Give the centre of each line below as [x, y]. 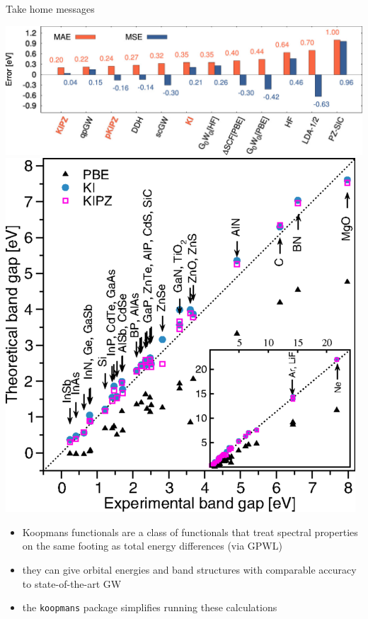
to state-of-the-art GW [72, 583]
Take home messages [50, 8]
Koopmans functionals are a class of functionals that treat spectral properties [190, 532]
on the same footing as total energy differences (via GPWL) [152, 546]
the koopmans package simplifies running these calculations [150, 607]
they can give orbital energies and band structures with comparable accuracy [189, 570]
